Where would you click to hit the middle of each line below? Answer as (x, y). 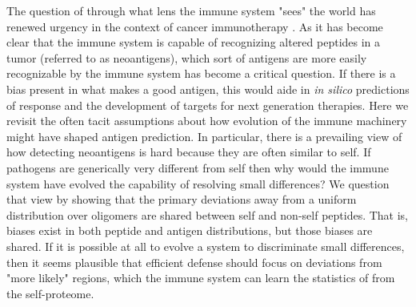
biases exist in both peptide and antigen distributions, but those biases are (190, 230)
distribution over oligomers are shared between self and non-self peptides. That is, (208, 214)
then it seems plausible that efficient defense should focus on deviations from (194, 262)
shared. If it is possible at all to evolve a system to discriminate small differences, (206, 246)
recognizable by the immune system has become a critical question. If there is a (201, 73)
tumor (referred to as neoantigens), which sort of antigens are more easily (187, 57)
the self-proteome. (50, 293)
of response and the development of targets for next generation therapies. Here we (208, 105)
